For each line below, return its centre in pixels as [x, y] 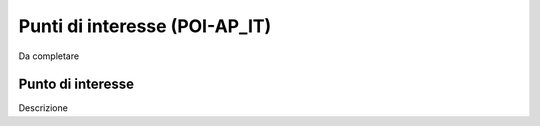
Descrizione [43, 108]
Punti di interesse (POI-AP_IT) [145, 26]
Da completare [49, 56]
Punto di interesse [76, 84]
